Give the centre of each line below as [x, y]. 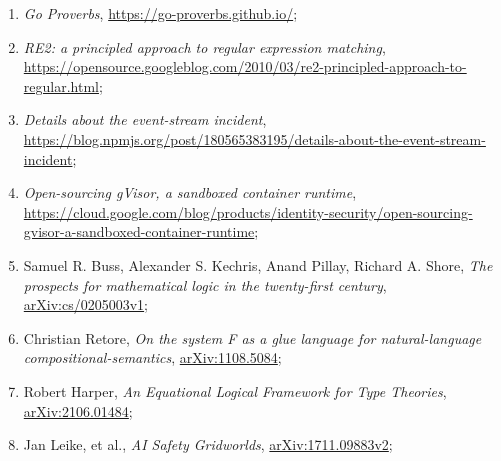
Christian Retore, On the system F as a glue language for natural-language [252, 337]
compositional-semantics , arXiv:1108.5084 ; [152, 357]
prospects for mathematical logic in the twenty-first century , [205, 284]
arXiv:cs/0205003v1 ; [85, 304]
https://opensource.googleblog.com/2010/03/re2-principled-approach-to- [245, 66]
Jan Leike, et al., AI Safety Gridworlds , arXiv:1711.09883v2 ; [208, 444]
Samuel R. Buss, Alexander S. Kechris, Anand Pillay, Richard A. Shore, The [258, 264]
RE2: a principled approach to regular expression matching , [204, 46]
